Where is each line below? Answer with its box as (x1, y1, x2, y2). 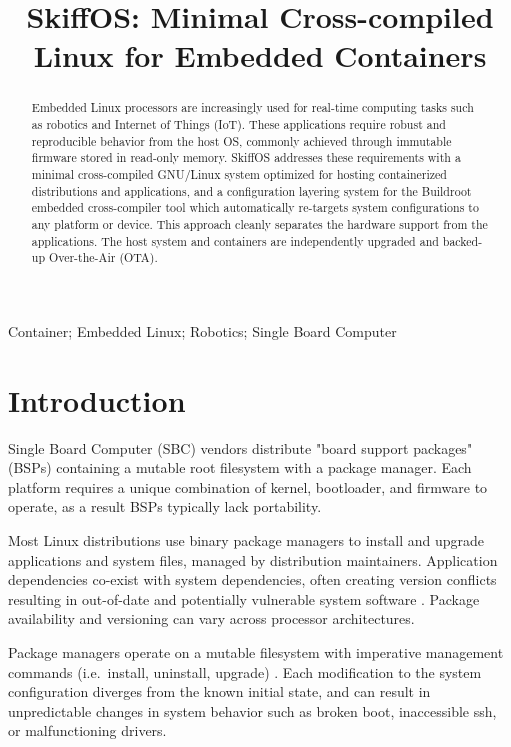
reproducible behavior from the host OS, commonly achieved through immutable (31, 132, 452, 149)
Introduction (8, 379, 186, 420)
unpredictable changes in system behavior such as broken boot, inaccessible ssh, (8, 700, 497, 721)
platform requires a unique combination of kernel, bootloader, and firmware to (8, 476, 488, 497)
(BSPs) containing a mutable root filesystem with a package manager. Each (8, 457, 472, 478)
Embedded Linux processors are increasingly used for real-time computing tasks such (31, 99, 474, 116)
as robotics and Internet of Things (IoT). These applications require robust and (31, 116, 446, 133)
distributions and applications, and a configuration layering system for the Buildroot (31, 182, 472, 199)
